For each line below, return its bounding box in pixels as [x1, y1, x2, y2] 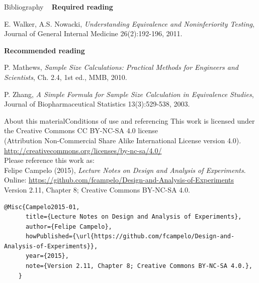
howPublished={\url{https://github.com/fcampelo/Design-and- [25, 233, 235, 240]
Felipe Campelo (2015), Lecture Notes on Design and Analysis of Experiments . [4, 164, 246, 175]
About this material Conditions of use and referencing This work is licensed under [4, 115, 255, 126]
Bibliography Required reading [4, 2, 113, 12]
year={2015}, [25, 252, 69, 260]
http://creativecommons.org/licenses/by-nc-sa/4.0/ [4, 145, 162, 155]
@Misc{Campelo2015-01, [4, 203, 80, 211]
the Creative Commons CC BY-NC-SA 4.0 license [4, 125, 158, 136]
